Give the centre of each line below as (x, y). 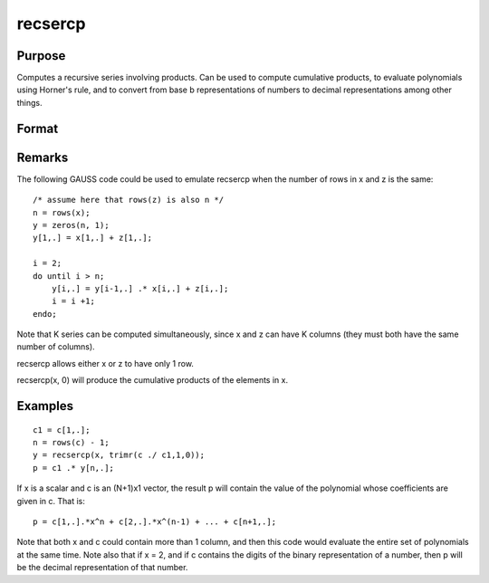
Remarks (43, 157)
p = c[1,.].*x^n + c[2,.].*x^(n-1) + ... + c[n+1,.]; (154, 521)
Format (38, 128)
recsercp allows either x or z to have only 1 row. (105, 363)
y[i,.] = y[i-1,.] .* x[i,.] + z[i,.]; (140, 288)
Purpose (41, 56)
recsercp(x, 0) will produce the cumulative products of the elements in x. (153, 380)
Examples (45, 406)
